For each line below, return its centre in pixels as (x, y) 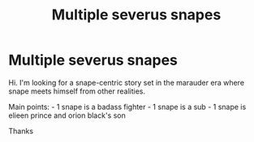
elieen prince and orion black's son (67, 115)
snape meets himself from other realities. (77, 91)
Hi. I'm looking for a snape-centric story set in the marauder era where (127, 82)
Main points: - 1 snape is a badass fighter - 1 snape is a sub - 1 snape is (127, 106)
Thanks (21, 131)
